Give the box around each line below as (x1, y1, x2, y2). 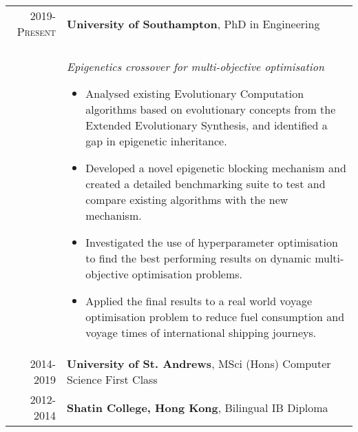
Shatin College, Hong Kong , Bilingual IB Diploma (67, 399, 328, 415)
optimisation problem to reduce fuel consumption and (85, 309, 345, 325)
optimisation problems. (131, 266, 243, 282)
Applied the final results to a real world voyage (85, 293, 313, 309)
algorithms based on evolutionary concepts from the (85, 101, 336, 117)
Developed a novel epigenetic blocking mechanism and (85, 160, 346, 176)
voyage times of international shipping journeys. (85, 325, 317, 340)
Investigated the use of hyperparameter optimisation (85, 234, 338, 250)
